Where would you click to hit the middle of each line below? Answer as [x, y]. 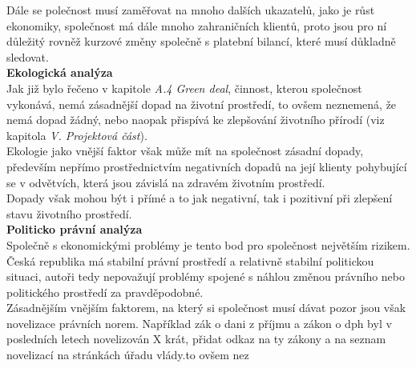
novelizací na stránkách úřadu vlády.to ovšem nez [128, 355]
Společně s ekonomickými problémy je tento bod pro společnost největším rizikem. [208, 244]
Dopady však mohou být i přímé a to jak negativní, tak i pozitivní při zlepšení [200, 198]
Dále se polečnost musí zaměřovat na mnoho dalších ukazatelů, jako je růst [191, 10]
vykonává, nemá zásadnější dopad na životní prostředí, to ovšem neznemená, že [202, 104]
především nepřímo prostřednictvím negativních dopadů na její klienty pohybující [207, 166]
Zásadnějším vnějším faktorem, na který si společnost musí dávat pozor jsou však [206, 308]
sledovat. [28, 56]
